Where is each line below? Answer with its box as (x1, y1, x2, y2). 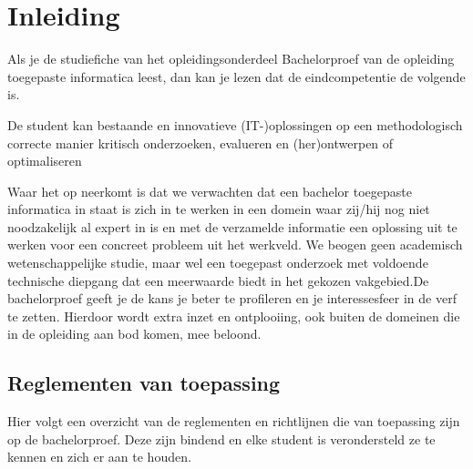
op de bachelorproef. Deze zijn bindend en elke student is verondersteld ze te (7, 429, 436, 448)
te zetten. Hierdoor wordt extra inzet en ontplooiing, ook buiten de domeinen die (7, 306, 460, 325)
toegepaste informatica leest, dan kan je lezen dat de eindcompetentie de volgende (7, 66, 466, 86)
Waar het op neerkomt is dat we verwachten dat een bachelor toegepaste (7, 181, 412, 200)
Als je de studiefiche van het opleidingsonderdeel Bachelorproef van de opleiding (7, 49, 455, 68)
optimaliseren (7, 151, 82, 170)
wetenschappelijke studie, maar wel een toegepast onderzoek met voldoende (7, 253, 428, 272)
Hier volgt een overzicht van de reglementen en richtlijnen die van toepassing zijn (7, 412, 460, 431)
